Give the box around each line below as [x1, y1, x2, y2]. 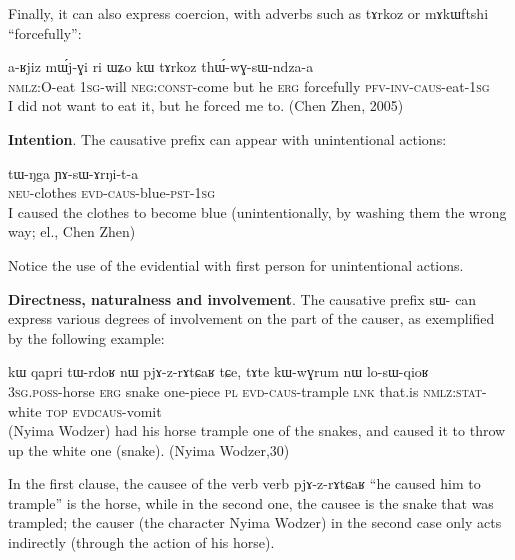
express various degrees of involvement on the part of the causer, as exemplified [8, 308, 495, 329]
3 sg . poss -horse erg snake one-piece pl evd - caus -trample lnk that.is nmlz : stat [8, 380, 482, 401]
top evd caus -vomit [46, 400, 162, 421]
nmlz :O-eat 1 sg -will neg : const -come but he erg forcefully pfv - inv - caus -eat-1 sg [8, 75, 490, 96]
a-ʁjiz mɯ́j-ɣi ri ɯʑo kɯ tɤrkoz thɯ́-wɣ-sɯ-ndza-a [8, 56, 314, 77]
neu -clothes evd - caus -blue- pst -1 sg [8, 182, 216, 203]
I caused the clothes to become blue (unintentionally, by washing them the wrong [8, 201, 507, 222]
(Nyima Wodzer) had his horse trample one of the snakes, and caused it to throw [8, 420, 506, 441]
